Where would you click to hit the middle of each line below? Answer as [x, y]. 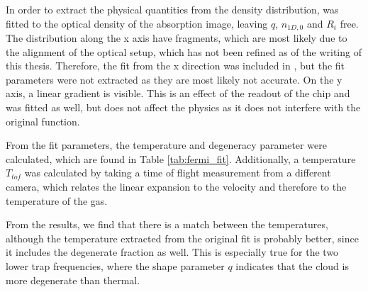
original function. [43, 121]
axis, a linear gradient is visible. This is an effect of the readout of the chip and [178, 93]
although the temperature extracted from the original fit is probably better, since [182, 238]
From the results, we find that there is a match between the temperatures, [167, 224]
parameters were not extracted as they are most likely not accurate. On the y [174, 79]
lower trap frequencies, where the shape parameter [115, 265]
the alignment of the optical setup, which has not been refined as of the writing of [184, 51]
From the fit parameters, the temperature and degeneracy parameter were [166, 145]
